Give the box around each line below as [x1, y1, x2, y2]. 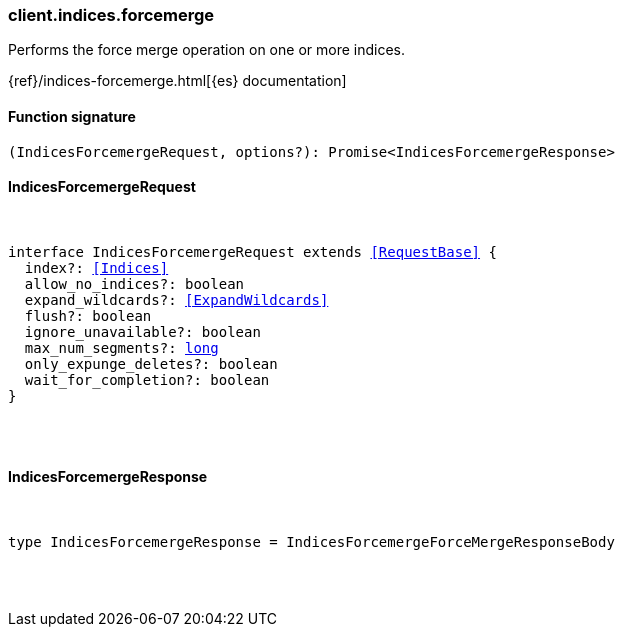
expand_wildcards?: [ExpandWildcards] [24, 291, 329, 308]
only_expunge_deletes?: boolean [24, 355, 278, 372]
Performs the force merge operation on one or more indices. [8, 41, 405, 59]
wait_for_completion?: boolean [24, 371, 270, 388]
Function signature [8, 107, 136, 125]
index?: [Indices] [24, 259, 169, 276]
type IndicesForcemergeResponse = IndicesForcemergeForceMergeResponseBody [8, 534, 615, 551]
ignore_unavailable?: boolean [24, 323, 261, 340]
